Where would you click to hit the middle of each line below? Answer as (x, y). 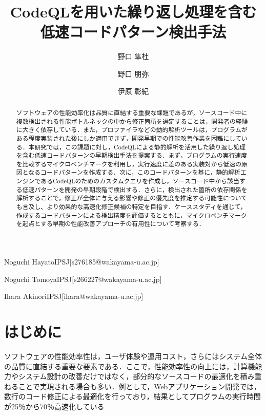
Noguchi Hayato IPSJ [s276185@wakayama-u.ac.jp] (82, 262)
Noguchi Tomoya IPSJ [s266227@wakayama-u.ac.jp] (83, 279)
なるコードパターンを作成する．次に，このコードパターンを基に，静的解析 (135, 172)
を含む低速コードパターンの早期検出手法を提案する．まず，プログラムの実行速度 (132, 155)
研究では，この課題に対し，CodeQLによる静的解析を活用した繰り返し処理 (140, 147)
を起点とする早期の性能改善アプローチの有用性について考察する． (110, 224)
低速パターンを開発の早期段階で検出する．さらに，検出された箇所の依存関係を (135, 189)
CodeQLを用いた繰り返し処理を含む (133, 12)
